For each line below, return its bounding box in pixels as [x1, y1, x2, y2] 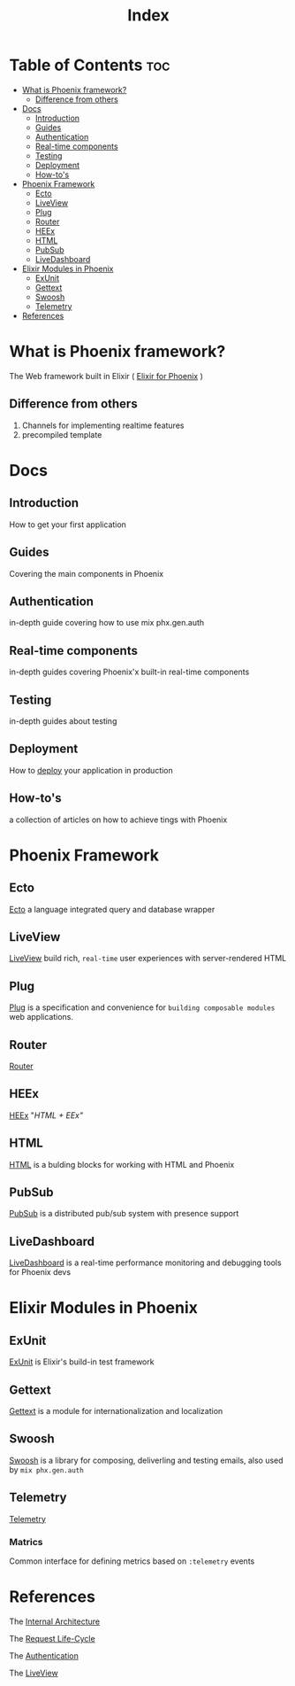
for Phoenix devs [9, 1267, 72, 1278]
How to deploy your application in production [9, 765, 174, 775]
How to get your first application [9, 519, 126, 530]
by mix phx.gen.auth [9, 1464, 84, 1475]
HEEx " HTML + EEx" [9, 1109, 84, 1121]
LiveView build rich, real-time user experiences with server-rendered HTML [9, 953, 287, 964]
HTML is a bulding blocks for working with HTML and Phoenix [9, 1159, 235, 1169]
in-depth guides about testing [9, 715, 117, 726]
